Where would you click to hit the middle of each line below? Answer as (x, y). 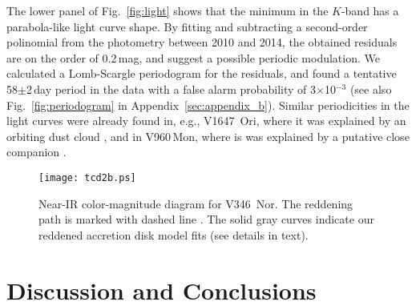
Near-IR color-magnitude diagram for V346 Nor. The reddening (196, 203)
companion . (36, 152)
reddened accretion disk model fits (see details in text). (174, 234)
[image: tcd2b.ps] (87, 177)
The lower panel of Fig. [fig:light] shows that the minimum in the (168, 10)
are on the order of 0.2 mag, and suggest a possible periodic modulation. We (193, 57)
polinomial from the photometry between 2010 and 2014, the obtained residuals (202, 42)
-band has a (370, 10)
